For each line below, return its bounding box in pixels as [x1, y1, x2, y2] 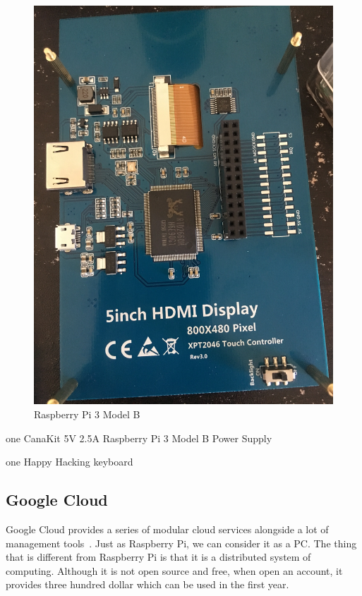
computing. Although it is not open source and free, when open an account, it [6, 563, 343, 578]
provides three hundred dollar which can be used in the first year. [6, 577, 289, 592]
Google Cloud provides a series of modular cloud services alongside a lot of [6, 521, 329, 536]
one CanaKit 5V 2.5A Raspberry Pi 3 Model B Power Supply [6, 430, 272, 445]
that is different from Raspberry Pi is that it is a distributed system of [6, 549, 311, 564]
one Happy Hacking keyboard [6, 454, 133, 469]
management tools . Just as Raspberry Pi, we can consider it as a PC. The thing [6, 535, 357, 550]
